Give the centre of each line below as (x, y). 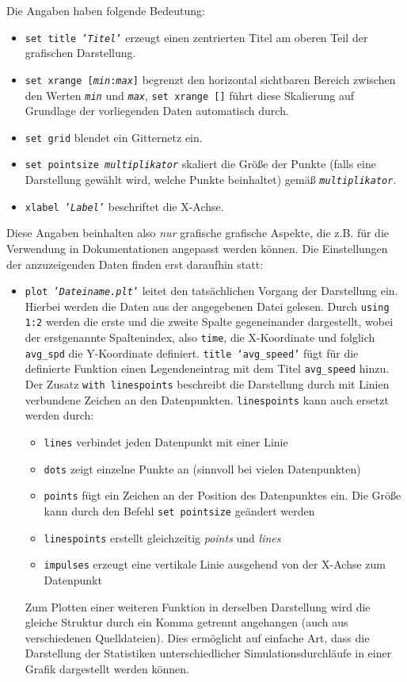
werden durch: (59, 415)
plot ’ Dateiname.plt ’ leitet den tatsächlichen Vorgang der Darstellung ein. (211, 291)
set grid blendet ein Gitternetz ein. (114, 137)
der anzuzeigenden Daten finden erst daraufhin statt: (135, 264)
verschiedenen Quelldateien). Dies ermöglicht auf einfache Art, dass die (197, 637)
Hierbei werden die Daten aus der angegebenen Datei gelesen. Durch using (207, 306)
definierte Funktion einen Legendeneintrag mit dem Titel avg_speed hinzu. (207, 368)
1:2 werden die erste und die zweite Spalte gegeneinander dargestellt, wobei (209, 322)
